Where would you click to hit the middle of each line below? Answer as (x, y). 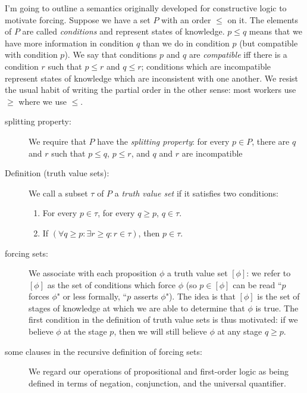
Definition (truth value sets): (57, 173)
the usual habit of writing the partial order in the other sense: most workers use (151, 90)
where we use (43, 101)
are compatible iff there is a (238, 54)
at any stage (240, 331)
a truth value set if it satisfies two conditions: (196, 193)
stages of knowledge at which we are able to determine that (137, 308)
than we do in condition (186, 43)
